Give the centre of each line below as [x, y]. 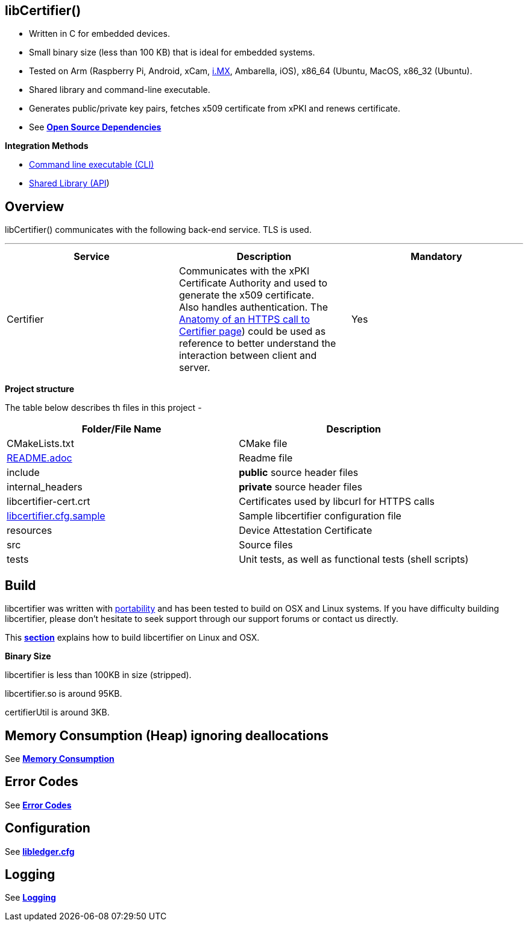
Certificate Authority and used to [253, 283]
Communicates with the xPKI [244, 271]
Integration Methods [47, 146]
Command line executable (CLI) [92, 165]
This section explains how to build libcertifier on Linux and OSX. [132, 638]
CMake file [263, 444]
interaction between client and [248, 356]
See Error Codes [38, 805]
